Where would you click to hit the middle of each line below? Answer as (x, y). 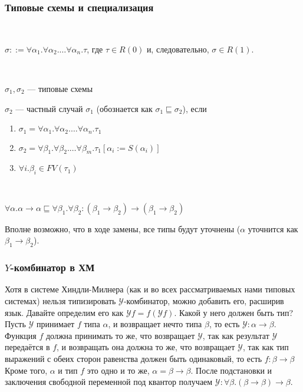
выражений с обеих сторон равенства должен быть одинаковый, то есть (134, 358)
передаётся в (27, 347)
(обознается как (124, 108)
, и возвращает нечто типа (155, 324)
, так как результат (236, 335)
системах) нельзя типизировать (60, 301)
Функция (21, 335)
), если (195, 108)
